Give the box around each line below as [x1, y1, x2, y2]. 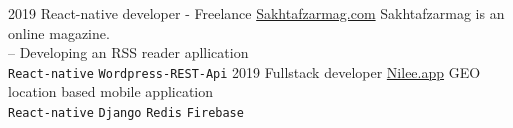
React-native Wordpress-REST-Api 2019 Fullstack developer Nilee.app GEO [8, 61, 481, 82]
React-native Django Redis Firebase [8, 106, 244, 121]
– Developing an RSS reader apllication [8, 42, 249, 63]
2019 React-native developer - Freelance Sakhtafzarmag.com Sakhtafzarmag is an [8, 3, 505, 23]
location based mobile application [8, 81, 214, 102]
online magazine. [8, 22, 110, 43]
